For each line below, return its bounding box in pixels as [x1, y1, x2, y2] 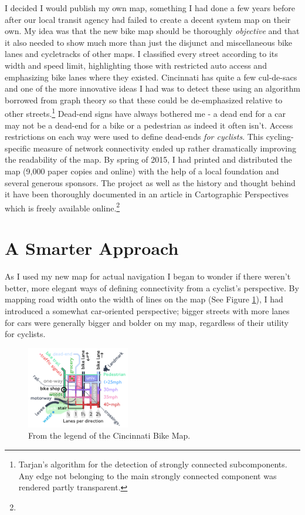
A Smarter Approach [5, 236, 179, 260]
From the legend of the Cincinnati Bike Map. [28, 429, 191, 442]
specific [5, 142, 31, 154]
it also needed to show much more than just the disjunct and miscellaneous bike [5, 36, 293, 48]
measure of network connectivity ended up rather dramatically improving [33, 142, 297, 154]
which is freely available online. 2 [5, 200, 120, 214]
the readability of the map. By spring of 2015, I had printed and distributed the [5, 153, 292, 166]
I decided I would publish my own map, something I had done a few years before [5, 2, 295, 14]
